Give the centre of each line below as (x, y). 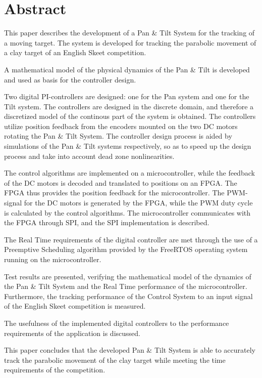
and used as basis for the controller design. (70, 79)
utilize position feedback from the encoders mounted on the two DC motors (121, 126)
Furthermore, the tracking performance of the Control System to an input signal (128, 296)
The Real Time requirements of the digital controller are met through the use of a (131, 239)
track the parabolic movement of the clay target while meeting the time (115, 360)
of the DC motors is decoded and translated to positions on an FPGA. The (121, 182)
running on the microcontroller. (53, 259)
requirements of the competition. (55, 370)
